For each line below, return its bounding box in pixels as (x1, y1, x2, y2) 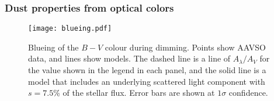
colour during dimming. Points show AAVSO (105, 41, 266, 53)
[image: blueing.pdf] (28, 24, 112, 33)
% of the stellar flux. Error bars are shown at (53, 86, 215, 99)
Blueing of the (28, 41, 79, 53)
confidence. (228, 86, 268, 99)
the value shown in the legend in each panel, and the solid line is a (28, 64, 266, 76)
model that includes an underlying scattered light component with (28, 75, 265, 87)
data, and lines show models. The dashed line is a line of (28, 52, 231, 64)
